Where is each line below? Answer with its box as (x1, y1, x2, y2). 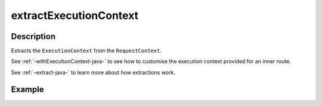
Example (11, 84, 44, 94)
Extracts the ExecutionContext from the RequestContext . (11, 47, 162, 54)
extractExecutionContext (11, 9, 139, 22)
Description (11, 31, 56, 41)
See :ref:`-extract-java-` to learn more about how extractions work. (11, 69, 175, 76)
